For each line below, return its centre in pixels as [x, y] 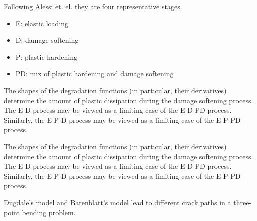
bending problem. [49, 212]
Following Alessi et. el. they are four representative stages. [93, 6]
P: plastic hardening [47, 57]
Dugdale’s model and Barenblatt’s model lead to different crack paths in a [118, 202]
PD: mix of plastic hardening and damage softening [95, 74]
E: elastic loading [42, 23]
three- [243, 202]
